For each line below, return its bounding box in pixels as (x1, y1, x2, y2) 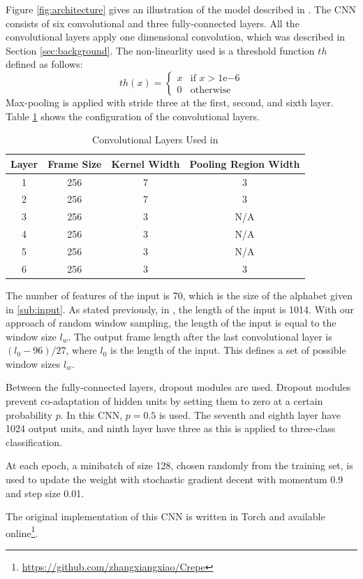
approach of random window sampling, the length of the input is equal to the (6, 315, 336, 330)
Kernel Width (111, 156, 180, 171)
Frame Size (47, 156, 102, 171)
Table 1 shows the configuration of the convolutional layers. (6, 108, 260, 123)
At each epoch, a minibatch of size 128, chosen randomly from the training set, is (6, 458, 353, 473)
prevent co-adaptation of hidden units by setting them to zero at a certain (6, 394, 323, 408)
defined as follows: (6, 57, 83, 71)
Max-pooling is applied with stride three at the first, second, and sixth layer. (6, 94, 334, 109)
